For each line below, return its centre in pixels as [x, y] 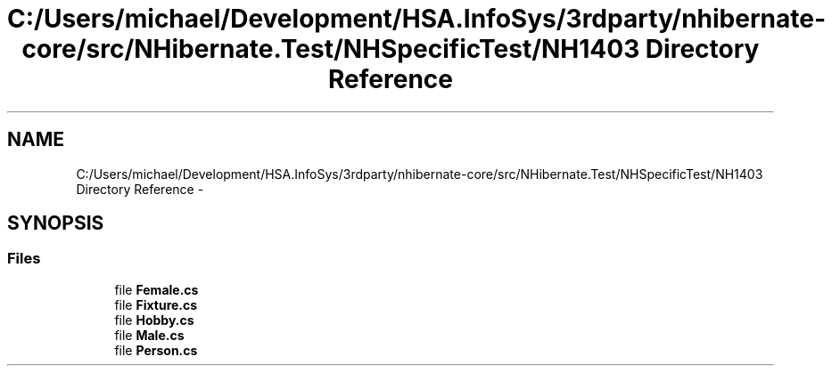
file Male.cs [149, 335]
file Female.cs [157, 289]
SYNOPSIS [56, 223]
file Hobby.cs [154, 320]
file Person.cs [156, 350]
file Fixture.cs [156, 304]
